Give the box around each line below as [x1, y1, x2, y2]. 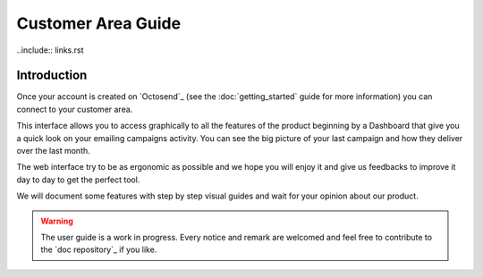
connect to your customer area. [16, 104, 133, 114]
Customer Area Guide [16, 13, 182, 33]
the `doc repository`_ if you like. [40, 244, 157, 255]
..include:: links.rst [16, 45, 84, 55]
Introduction [16, 68, 88, 83]
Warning [40, 215, 73, 226]
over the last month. [16, 146, 91, 156]
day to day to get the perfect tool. [16, 174, 140, 185]
